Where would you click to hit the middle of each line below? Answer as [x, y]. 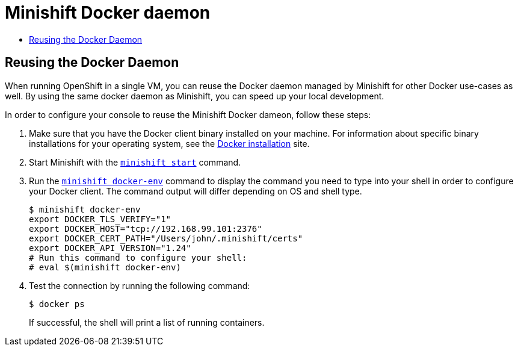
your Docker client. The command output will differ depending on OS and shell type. [196, 191]
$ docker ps [57, 304]
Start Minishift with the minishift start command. [135, 162]
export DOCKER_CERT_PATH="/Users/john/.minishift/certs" [166, 238]
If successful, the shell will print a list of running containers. [147, 322]
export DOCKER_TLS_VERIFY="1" [100, 219]
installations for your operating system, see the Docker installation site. [169, 143]
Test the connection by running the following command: [140, 285]
